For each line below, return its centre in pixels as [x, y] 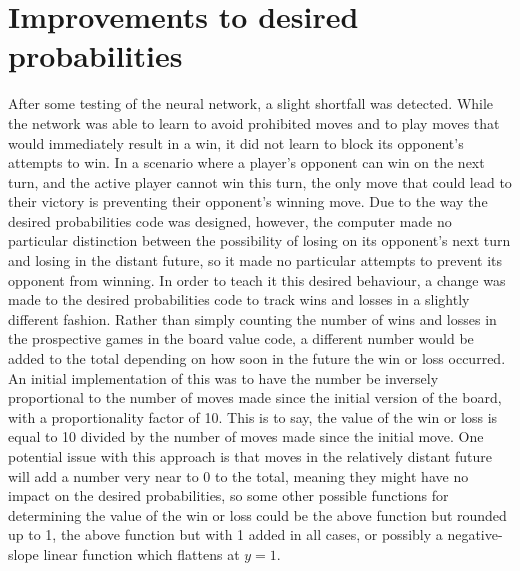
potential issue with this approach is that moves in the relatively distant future [250, 456]
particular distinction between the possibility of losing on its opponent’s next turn [259, 240]
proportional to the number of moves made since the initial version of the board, [255, 397]
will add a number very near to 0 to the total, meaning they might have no [238, 475]
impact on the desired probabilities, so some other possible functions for [228, 495]
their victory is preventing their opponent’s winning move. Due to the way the [248, 201]
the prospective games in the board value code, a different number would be [241, 338]
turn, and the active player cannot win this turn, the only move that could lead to [260, 181]
